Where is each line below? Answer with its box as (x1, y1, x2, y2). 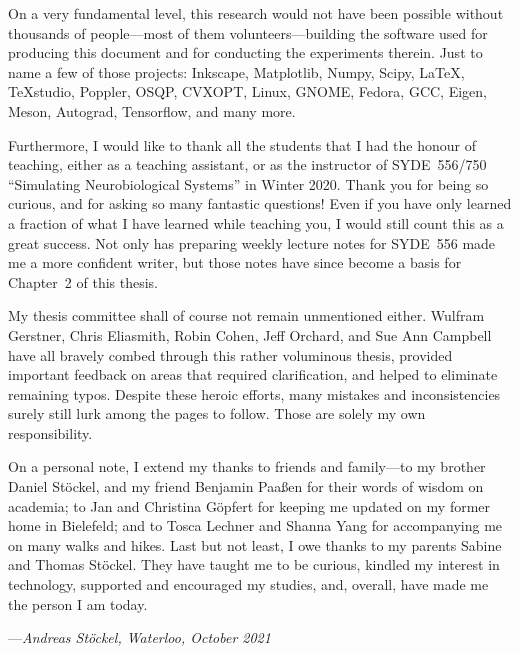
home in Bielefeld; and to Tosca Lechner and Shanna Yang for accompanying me (8, 515, 503, 536)
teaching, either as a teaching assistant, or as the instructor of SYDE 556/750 (8, 154, 487, 175)
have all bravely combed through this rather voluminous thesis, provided (8, 344, 453, 365)
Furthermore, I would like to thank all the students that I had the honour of (8, 134, 476, 155)
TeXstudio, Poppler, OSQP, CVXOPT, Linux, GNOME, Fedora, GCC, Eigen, (8, 81, 487, 102)
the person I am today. (8, 593, 148, 614)
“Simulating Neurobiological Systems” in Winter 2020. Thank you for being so (8, 173, 489, 194)
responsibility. (8, 422, 93, 443)
